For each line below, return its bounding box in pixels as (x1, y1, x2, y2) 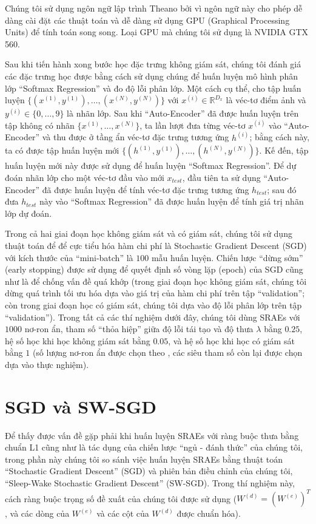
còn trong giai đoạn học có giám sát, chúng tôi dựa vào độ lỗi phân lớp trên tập (5, 298, 302, 311)
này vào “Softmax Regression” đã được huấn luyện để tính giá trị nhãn (39, 195, 304, 208)
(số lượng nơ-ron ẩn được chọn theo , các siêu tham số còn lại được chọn (32, 346, 303, 359)
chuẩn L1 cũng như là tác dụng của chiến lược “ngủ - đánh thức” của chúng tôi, (5, 441, 303, 454)
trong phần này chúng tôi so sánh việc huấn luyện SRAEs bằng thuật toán (5, 452, 283, 465)
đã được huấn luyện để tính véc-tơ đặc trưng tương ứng (42, 183, 249, 196)
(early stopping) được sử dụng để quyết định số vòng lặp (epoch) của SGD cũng (5, 263, 303, 276)
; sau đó (267, 183, 297, 196)
